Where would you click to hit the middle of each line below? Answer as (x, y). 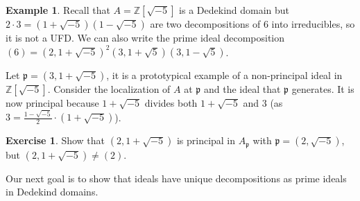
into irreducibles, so (313, 24)
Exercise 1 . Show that (55, 140)
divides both (171, 103)
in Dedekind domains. (52, 192)
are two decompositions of (205, 24)
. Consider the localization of (109, 89)
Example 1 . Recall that (58, 10)
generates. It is (323, 89)
